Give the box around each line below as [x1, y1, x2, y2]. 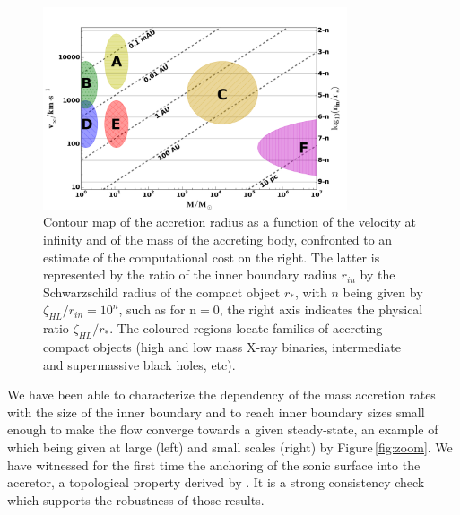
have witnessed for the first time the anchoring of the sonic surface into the [7, 455, 421, 474]
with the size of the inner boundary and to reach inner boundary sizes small [7, 402, 425, 421]
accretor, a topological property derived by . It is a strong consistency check [7, 473, 425, 492]
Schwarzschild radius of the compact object [43, 282, 281, 301]
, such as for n [118, 300, 196, 319]
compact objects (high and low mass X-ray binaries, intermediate [43, 338, 402, 356]
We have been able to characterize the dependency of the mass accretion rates [7, 385, 436, 404]
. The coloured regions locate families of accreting [109, 319, 383, 338]
